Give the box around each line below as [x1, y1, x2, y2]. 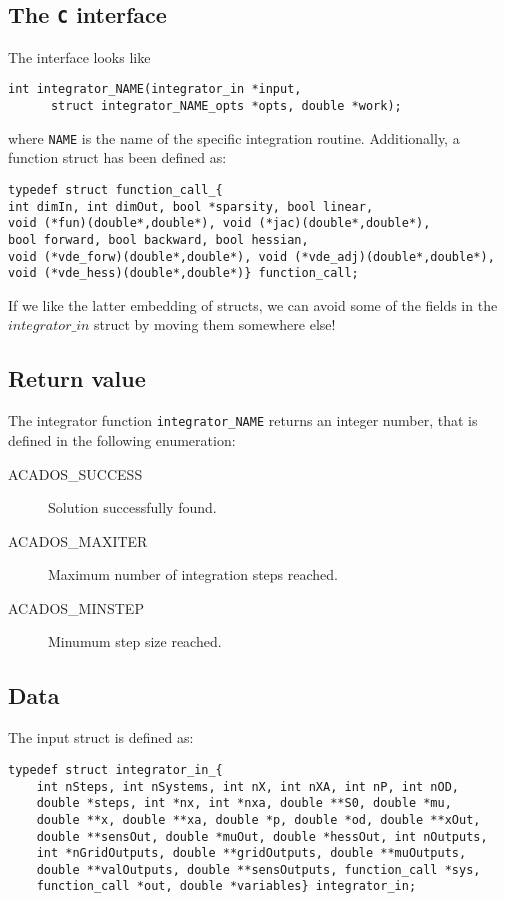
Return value [8, 363, 146, 394]
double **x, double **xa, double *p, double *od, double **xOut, [36, 812, 481, 827]
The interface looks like [8, 46, 151, 67]
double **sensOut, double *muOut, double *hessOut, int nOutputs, [36, 829, 488, 844]
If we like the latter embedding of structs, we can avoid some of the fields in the [8, 294, 498, 315]
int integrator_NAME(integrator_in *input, [8, 82, 302, 97]
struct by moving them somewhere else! [94, 314, 336, 335]
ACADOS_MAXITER [8, 530, 148, 551]
